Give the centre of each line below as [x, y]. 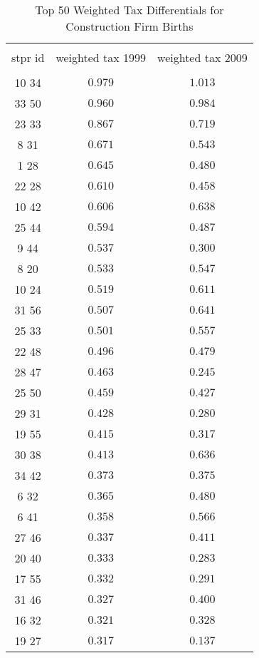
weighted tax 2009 [202, 57]
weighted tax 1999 [101, 57]
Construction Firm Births [129, 26]
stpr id [28, 57]
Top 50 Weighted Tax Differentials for [129, 10]
